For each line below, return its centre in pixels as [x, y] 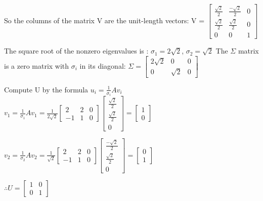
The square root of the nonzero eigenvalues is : [76, 51]
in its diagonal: [103, 65]
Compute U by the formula [46, 89]
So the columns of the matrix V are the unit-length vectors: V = [104, 20]
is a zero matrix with [37, 65]
